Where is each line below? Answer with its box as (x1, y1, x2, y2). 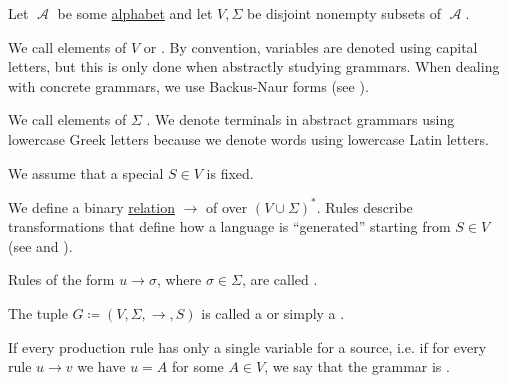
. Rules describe (316, 196, 413, 217)
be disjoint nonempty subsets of (247, 3, 442, 23)
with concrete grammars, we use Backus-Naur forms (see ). (8, 75, 369, 96)
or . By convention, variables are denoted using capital (143, 36, 478, 57)
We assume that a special (8, 162, 164, 183)
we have (77, 356, 126, 377)
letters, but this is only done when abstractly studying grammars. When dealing (8, 56, 500, 77)
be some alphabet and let (57, 3, 213, 23)
